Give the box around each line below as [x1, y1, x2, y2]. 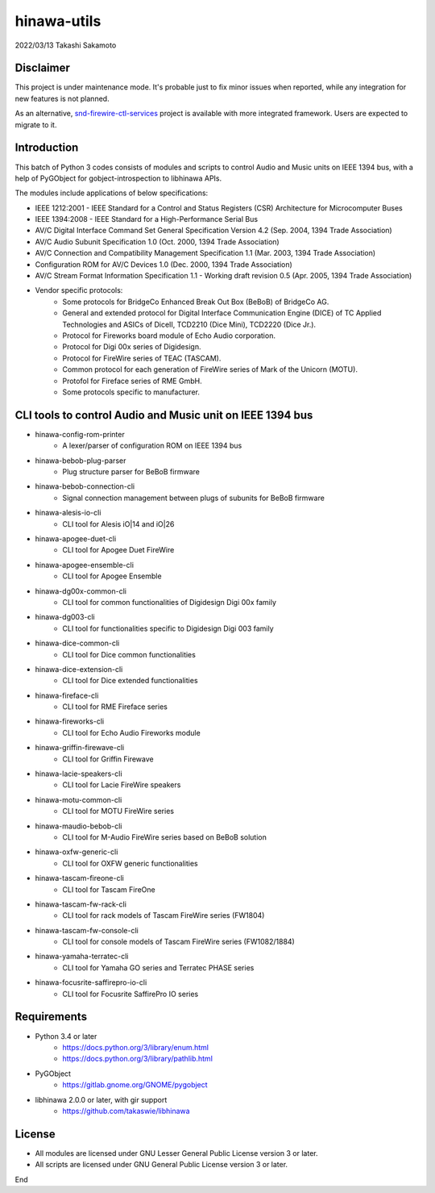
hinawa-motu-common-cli [35, 795, 122, 804]
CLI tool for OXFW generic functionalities [62, 858, 198, 868]
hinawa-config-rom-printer [35, 429, 125, 439]
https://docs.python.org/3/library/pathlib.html [62, 1053, 213, 1064]
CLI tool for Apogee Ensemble [62, 571, 162, 581]
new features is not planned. [14, 94, 110, 103]
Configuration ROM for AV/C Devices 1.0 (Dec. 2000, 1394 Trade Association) [35, 259, 293, 269]
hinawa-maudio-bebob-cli [35, 821, 122, 831]
